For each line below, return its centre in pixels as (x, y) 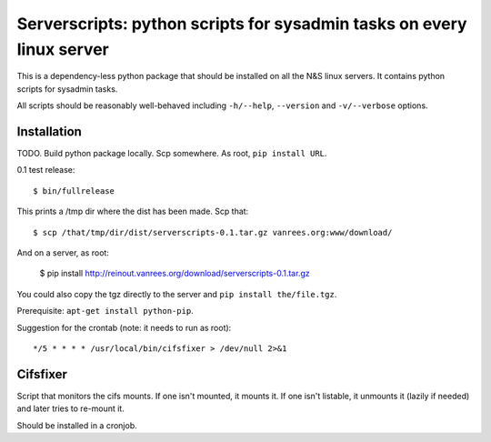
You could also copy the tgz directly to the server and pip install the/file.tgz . (177, 294)
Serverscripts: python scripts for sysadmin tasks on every (242, 24)
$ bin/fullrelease (74, 191)
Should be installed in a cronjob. (77, 425)
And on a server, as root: (63, 252)
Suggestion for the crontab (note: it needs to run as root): (124, 327)
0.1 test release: (46, 170)
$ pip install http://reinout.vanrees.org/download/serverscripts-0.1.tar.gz (175, 274)
